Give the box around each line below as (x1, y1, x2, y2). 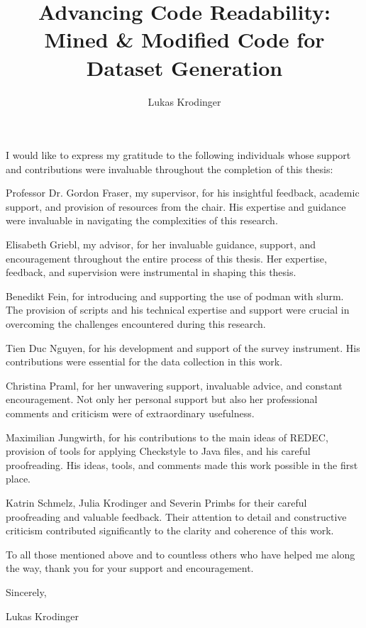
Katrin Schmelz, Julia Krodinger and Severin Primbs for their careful (6, 495, 307, 509)
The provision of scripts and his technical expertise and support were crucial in (6, 302, 350, 317)
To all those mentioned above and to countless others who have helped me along (6, 546, 355, 561)
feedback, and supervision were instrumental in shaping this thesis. (6, 265, 296, 280)
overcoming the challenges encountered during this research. (6, 316, 266, 331)
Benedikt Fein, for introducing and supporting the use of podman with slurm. (6, 288, 344, 303)
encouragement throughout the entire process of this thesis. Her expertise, (6, 250, 327, 265)
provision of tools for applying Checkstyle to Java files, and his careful (6, 444, 311, 458)
